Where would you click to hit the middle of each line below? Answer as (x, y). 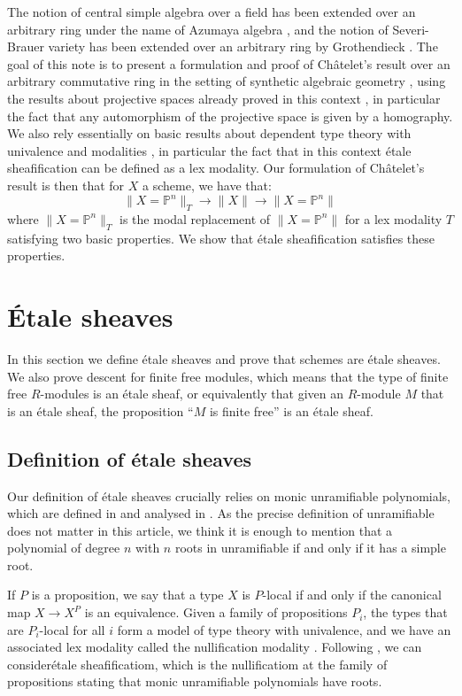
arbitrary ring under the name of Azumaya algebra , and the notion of (198, 29)
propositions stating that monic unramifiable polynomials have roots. (195, 681)
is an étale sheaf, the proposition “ (100, 410)
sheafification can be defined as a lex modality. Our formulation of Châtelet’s (216, 168)
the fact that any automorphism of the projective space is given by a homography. (230, 116)
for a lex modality (393, 218)
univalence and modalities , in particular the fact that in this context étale (209, 150)
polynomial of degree (64, 548)
